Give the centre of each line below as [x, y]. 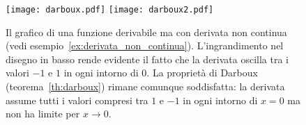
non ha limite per [43, 114]
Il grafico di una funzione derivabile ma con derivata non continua [146, 32]
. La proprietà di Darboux [202, 73]
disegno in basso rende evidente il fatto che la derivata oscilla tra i [147, 59]
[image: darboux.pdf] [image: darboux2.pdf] [110, 10]
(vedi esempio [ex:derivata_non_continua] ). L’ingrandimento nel [145, 45]
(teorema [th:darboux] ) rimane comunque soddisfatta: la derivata [145, 86]
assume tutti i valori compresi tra [77, 100]
